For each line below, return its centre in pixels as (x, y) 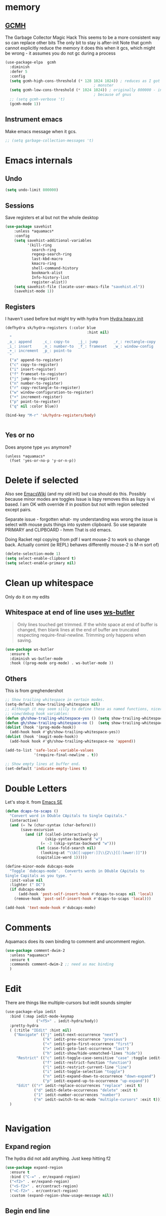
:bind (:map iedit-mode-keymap (42, 1016)
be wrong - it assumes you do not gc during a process (61, 53)
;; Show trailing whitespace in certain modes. (55, 700)
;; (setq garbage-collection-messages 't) (49, 141)
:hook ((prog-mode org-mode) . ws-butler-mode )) (62, 663)
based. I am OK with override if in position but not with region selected (77, 504)
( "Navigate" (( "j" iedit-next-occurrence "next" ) (66, 1035)
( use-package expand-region (34, 1168)
